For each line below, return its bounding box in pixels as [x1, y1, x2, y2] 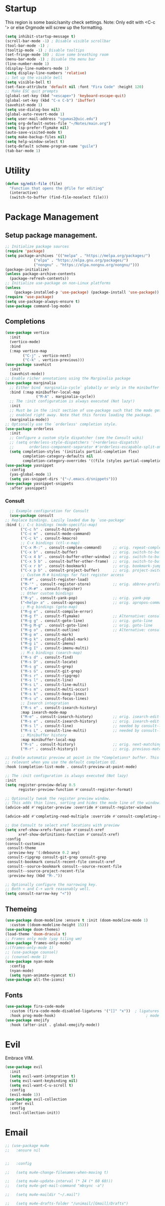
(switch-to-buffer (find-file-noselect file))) [9, 195, 109, 200]
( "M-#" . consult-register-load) [20, 577, 89, 582]
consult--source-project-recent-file [7, 868, 84, 873]
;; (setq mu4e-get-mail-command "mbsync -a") [5, 1183, 105, 1188]
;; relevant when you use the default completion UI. [5, 760, 118, 765]
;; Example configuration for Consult [9, 509, 89, 514]
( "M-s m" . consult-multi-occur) [20, 687, 89, 692]
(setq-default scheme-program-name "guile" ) [5, 144, 98, 149]
